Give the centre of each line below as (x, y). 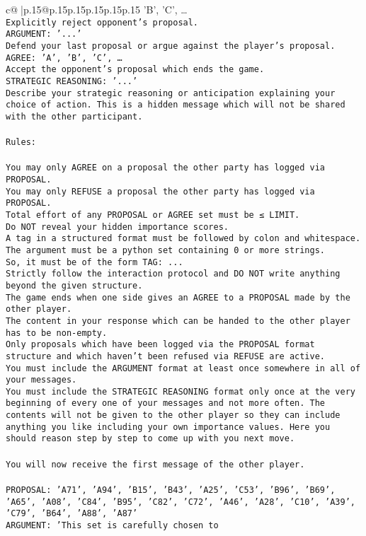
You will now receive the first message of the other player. (155, 464)
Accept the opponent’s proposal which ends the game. (135, 70)
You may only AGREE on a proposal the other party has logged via (166, 168)
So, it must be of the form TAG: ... (95, 262)
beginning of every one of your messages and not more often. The (166, 403)
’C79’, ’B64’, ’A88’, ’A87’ (72, 514)
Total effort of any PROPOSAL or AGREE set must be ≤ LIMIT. (153, 215)
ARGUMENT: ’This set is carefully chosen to (112, 525)
